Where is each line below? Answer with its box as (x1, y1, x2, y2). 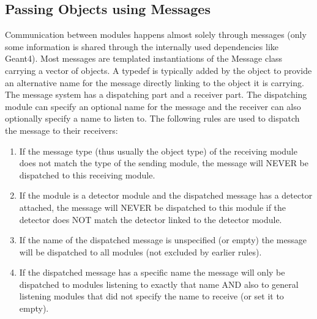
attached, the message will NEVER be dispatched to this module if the (19, 200, 286, 213)
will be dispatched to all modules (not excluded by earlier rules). (19, 245, 262, 258)
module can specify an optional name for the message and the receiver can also (5, 100, 301, 112)
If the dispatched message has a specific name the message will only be (19, 266, 285, 279)
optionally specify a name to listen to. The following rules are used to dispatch (5, 112, 300, 125)
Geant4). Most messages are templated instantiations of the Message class (5, 52, 283, 65)
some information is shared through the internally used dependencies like (5, 40, 279, 53)
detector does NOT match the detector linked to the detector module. (19, 213, 282, 226)
